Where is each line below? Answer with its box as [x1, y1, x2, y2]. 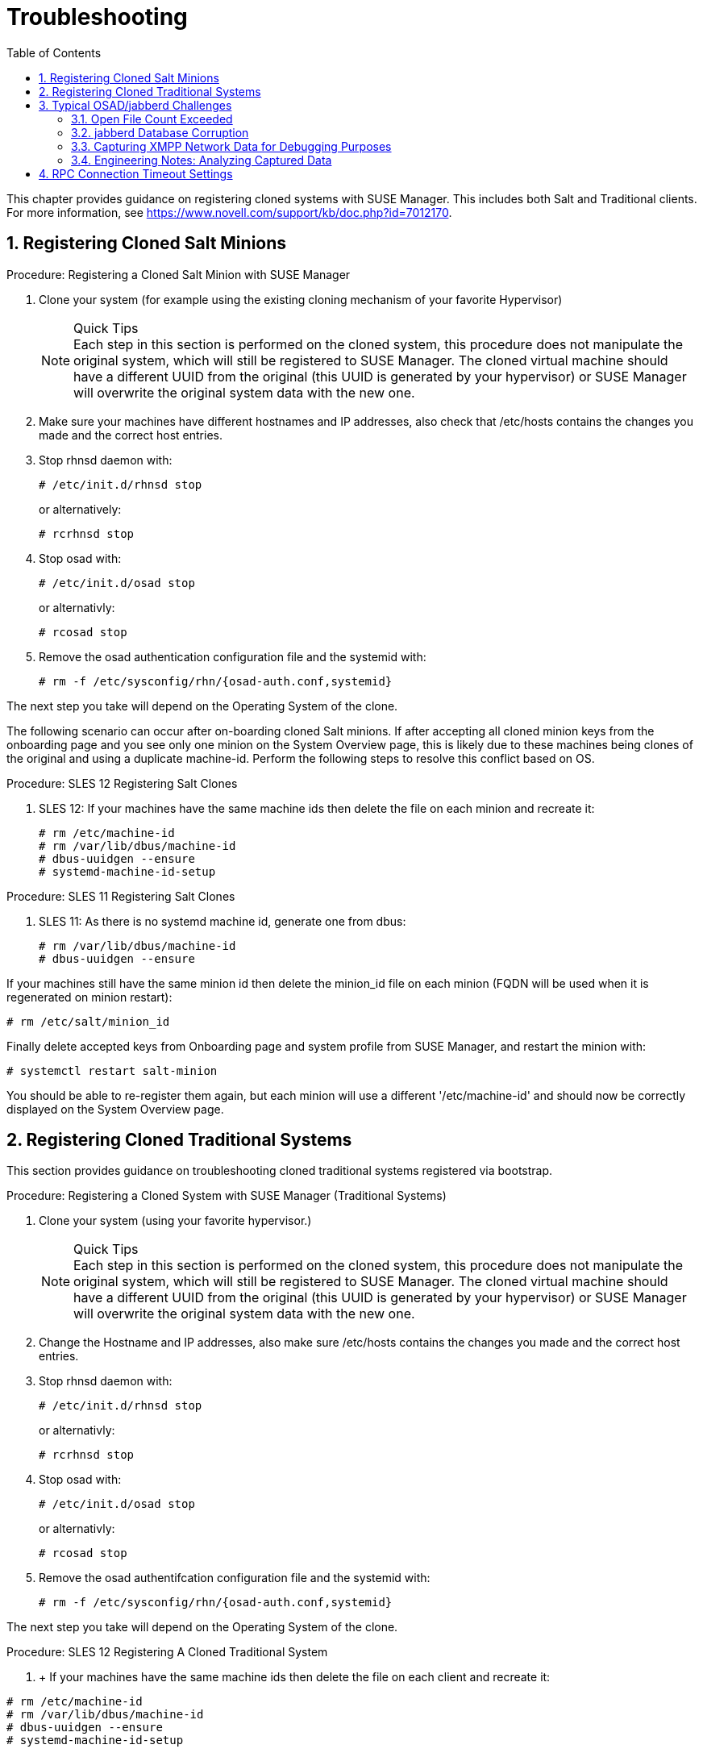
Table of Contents [6, 45, 102, 60]
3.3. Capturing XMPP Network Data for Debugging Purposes [71, 139, 392, 153]
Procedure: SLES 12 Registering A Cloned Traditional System [6, 1645, 328, 1659]
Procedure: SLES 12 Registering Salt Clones [6, 776, 238, 790]
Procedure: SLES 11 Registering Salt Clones [6, 889, 235, 903]
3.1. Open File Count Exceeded [71, 111, 233, 126]
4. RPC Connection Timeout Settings [39, 166, 233, 181]
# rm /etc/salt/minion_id [6, 1014, 170, 1028]
